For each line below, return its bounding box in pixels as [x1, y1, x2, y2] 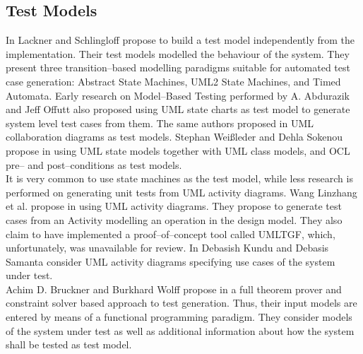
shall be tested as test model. [6, 337, 132, 352]
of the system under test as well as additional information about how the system [6, 323, 355, 338]
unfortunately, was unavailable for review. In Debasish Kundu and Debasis [6, 240, 329, 255]
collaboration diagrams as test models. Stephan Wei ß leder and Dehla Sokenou [6, 129, 343, 144]
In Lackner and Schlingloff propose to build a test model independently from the [6, 33, 355, 47]
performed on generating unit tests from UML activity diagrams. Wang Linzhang [6, 184, 357, 199]
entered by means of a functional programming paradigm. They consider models [6, 309, 352, 324]
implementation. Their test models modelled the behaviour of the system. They [6, 46, 350, 61]
